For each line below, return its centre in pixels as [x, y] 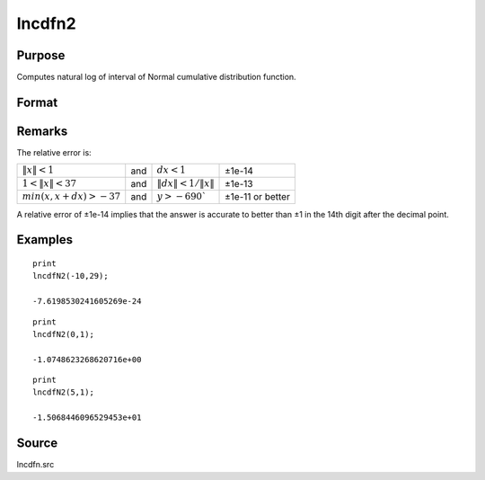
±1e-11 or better [258, 197]
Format [37, 102]
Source [37, 444]
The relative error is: [54, 152]
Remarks [42, 131]
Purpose [41, 55]
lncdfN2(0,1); [63, 334]
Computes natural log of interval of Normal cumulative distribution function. [156, 77]
